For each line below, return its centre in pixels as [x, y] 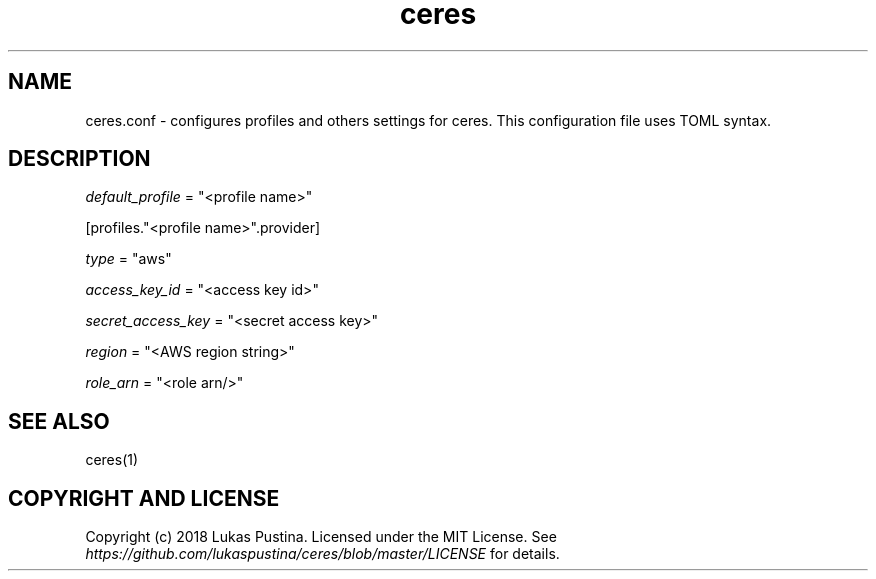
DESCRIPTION [79, 159]
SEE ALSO [59, 421]
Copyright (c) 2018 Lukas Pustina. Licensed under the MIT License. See [321, 537]
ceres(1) [112, 460]
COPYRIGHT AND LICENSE [144, 498]
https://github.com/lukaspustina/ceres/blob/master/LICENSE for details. [322, 554]
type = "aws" [128, 259]
